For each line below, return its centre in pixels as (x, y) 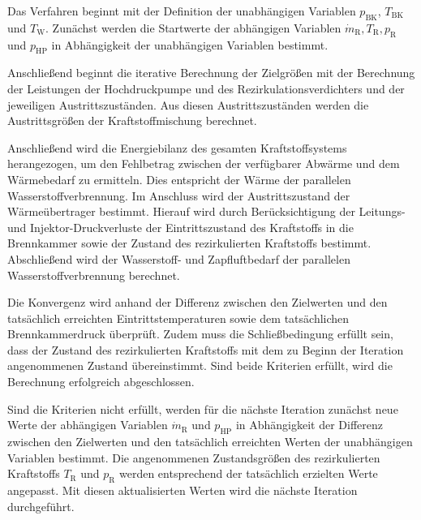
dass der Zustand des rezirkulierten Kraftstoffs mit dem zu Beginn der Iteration (206, 349)
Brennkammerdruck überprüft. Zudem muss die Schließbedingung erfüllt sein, (200, 334)
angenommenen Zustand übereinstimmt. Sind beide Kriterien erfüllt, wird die (200, 365)
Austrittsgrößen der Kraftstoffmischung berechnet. (132, 120)
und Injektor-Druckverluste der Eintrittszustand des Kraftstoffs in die (180, 227)
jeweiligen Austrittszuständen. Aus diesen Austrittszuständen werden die (188, 104)
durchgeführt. (41, 506)
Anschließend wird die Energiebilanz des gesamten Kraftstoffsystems (177, 147)
